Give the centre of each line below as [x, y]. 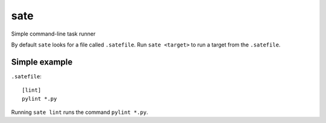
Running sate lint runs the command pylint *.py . [80, 112]
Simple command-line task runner [53, 34]
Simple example [42, 62]
